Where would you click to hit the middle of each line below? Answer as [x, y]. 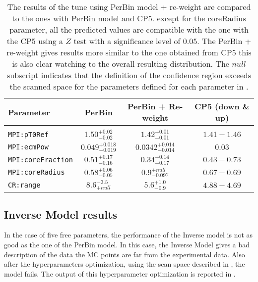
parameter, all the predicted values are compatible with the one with [129, 29]
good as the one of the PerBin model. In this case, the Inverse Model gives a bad [127, 244]
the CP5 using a [35, 41]
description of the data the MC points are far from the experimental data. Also [125, 254]
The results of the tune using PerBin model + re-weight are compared [129, 7]
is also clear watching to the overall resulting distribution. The [121, 64]
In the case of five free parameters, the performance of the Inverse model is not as [129, 235]
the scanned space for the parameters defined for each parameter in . [129, 86]
